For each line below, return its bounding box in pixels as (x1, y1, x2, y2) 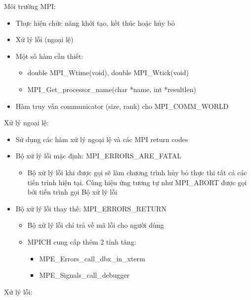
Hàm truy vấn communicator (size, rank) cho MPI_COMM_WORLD (15, 100, 229, 111)
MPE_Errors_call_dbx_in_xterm (39, 253, 145, 263)
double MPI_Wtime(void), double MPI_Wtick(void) (27, 67, 189, 78)
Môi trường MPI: (4, 1, 56, 11)
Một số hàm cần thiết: (15, 50, 84, 61)
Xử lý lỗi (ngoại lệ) (15, 34, 74, 45)
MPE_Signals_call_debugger (39, 270, 129, 280)
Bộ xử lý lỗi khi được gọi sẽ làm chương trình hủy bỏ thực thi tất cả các (27, 167, 247, 177)
